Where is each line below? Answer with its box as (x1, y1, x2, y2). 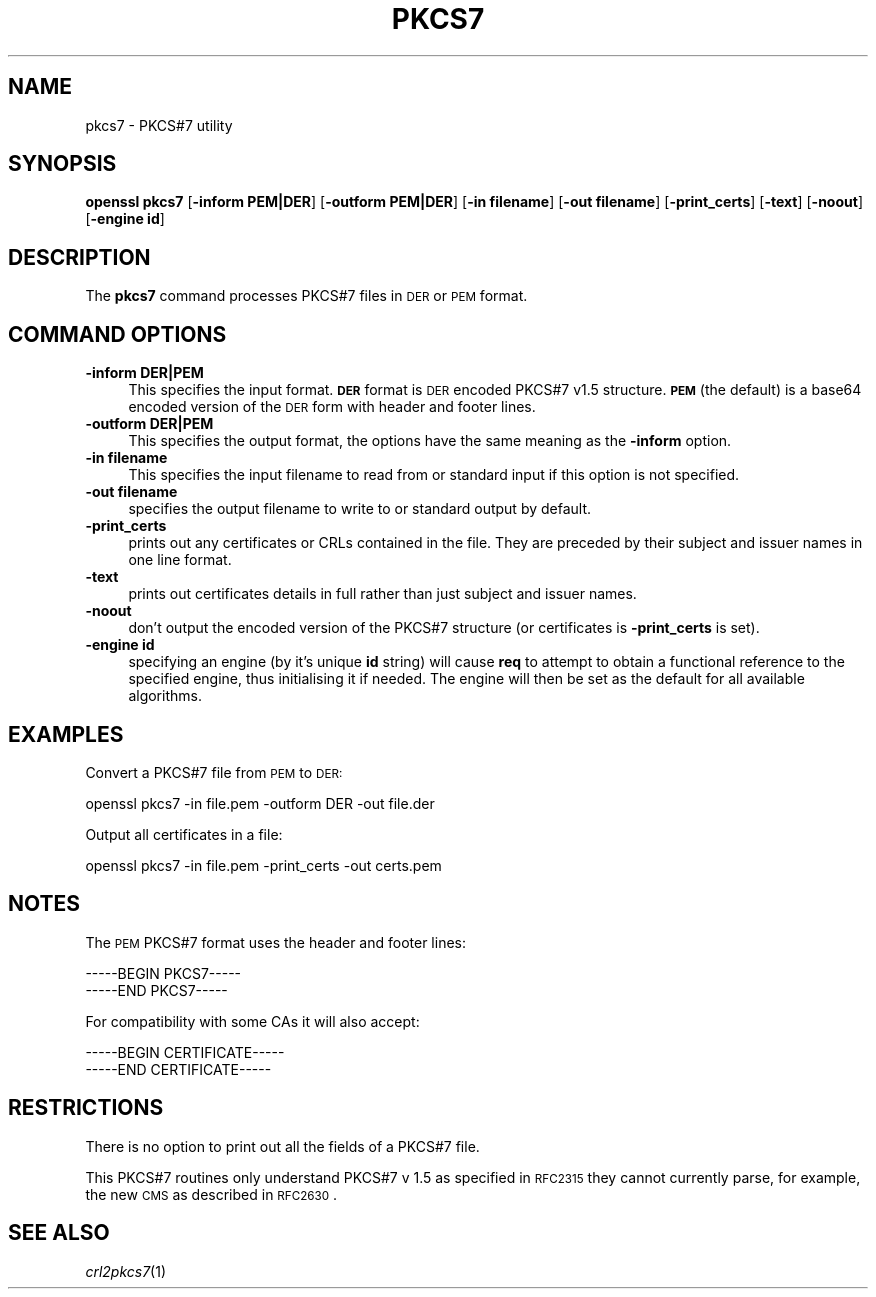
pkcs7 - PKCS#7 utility (85, 116, 233, 134)
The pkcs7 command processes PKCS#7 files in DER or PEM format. (85, 287, 528, 305)
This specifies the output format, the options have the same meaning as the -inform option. (128, 432, 732, 450)
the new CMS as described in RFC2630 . (85, 1185, 338, 1203)
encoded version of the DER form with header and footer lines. (128, 398, 536, 416)
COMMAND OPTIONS (8, 321, 227, 347)
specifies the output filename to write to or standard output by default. (128, 500, 592, 518)
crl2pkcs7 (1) (85, 1262, 167, 1280)
